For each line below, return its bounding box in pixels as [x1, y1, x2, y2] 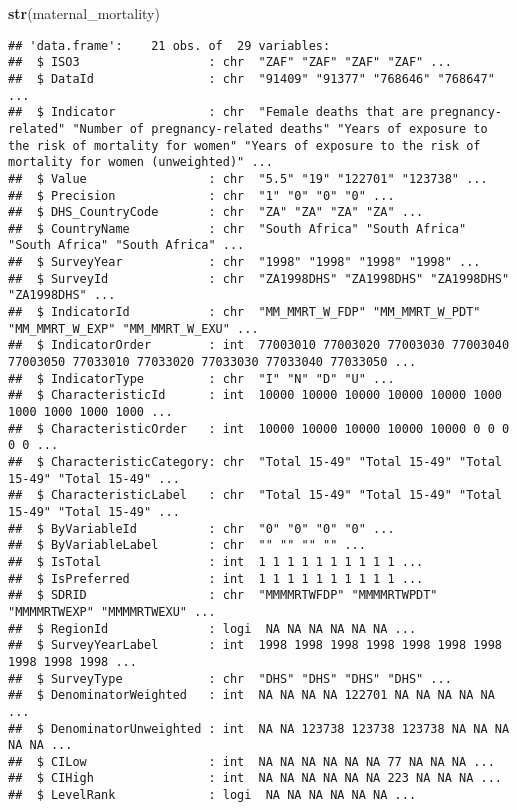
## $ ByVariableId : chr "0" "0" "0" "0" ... [8, 521, 395, 536]
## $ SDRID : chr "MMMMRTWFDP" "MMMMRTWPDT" [8, 588, 438, 603]
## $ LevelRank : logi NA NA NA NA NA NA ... [8, 788, 417, 803]
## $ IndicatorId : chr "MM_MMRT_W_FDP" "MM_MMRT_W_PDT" [8, 305, 481, 320]
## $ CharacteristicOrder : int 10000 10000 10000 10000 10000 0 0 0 [8, 421, 510, 436]
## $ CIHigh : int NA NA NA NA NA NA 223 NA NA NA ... [8, 771, 502, 786]
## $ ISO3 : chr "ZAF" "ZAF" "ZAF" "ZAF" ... [8, 55, 452, 70]
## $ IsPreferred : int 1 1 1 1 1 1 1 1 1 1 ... [8, 571, 424, 586]
